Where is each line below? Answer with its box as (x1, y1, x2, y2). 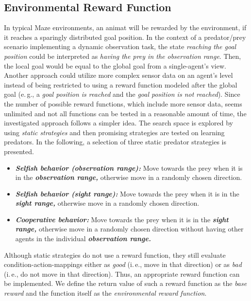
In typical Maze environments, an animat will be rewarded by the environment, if (4, 22, 247, 33)
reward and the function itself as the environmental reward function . (4, 288, 207, 298)
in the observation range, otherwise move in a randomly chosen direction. (15, 172, 242, 182)
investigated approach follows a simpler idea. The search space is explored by (4, 118, 233, 128)
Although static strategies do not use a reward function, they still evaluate (4, 249, 226, 260)
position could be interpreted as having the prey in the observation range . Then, (4, 51, 241, 61)
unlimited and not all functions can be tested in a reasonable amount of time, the (4, 108, 247, 118)
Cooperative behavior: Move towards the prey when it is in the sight (15, 214, 229, 224)
